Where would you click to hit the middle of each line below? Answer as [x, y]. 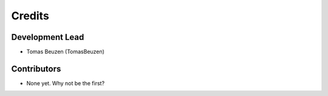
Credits [30, 16]
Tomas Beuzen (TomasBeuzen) [65, 52]
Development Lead [48, 37]
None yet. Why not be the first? [66, 83]
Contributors [36, 69]
